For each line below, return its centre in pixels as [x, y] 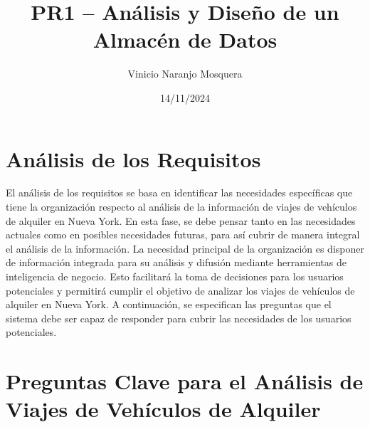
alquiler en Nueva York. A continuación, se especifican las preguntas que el [169, 304]
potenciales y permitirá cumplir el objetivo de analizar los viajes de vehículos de [180, 290]
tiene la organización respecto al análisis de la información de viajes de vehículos [181, 207]
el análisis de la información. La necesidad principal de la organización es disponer [185, 248]
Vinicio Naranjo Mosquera [185, 74]
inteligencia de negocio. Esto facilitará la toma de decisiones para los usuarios [175, 276]
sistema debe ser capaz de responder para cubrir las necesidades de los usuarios [179, 318]
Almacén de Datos [185, 39]
